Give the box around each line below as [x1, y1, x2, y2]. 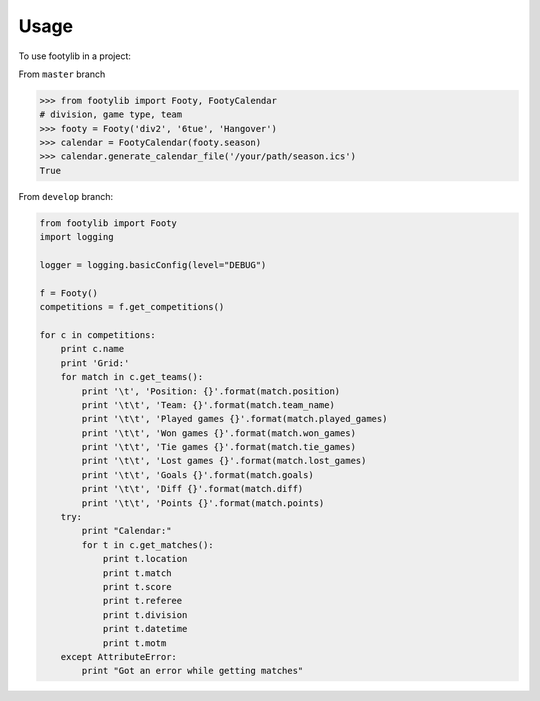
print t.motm [102, 637, 167, 649]
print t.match [102, 567, 172, 579]
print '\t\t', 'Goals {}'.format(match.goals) [81, 469, 314, 480]
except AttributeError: [60, 651, 177, 662]
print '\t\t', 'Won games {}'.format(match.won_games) [81, 427, 357, 439]
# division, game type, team [39, 109, 183, 120]
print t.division [102, 609, 188, 620]
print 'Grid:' [60, 357, 130, 369]
